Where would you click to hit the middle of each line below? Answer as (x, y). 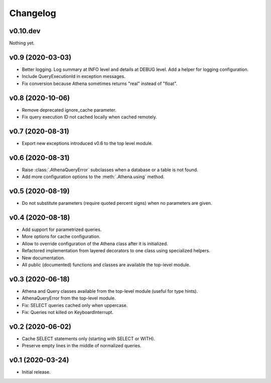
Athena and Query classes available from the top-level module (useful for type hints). (110, 291)
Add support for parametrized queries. (62, 229)
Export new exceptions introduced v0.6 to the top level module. (87, 143)
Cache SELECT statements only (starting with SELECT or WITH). (88, 339)
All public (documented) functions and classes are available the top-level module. (106, 265)
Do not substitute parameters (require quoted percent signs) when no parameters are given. (117, 203)
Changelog (33, 13)
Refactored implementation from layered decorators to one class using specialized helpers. (116, 251)
